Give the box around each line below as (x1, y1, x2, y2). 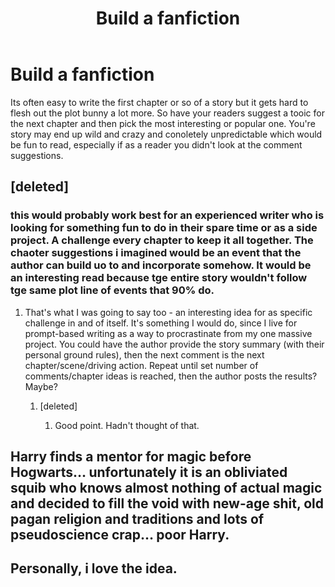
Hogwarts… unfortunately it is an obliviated (10, 464, 288, 481)
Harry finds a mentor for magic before (10, 448, 252, 466)
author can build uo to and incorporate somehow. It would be (10, 258, 312, 272)
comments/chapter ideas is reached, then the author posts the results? (24, 370, 318, 382)
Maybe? (24, 380, 58, 392)
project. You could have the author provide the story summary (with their (24, 338, 325, 350)
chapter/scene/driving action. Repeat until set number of (24, 359, 259, 371)
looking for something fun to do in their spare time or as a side (10, 221, 318, 235)
